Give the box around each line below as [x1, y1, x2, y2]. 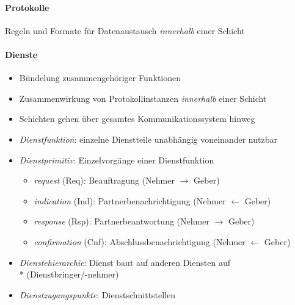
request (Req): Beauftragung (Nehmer [34, 174, 175, 187]
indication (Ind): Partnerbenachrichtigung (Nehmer [34, 194, 226, 207]
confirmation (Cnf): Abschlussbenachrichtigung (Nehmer [34, 235, 246, 248]
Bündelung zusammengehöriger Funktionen [19, 71, 181, 84]
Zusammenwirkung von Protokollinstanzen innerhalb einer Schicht [19, 91, 267, 104]
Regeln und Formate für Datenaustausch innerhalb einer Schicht [5, 24, 245, 37]
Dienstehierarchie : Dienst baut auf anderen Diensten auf [19, 256, 230, 268]
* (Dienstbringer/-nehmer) [19, 268, 119, 281]
